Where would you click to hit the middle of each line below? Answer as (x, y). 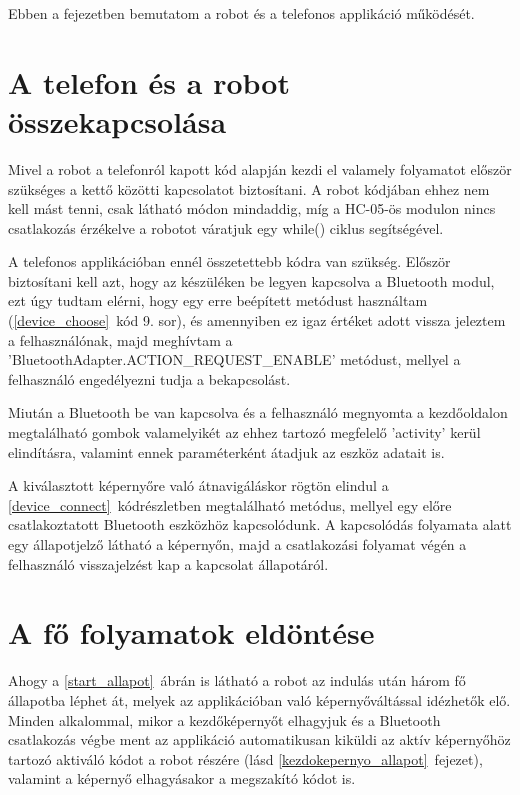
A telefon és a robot (149, 81)
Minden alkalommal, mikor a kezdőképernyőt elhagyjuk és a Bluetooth (224, 719)
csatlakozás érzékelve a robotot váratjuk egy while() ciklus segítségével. (226, 227)
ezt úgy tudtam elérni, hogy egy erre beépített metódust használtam (218, 300)
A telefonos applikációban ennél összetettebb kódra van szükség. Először (229, 261)
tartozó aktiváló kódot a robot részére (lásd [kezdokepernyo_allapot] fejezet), (245, 758)
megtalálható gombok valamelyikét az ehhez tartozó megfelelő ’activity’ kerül (244, 432)
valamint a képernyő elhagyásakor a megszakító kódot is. (182, 778)
